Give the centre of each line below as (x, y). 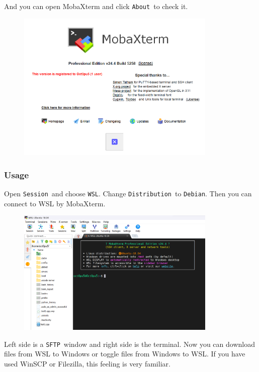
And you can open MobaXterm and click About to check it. (96, 6)
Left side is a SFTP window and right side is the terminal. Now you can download (129, 344)
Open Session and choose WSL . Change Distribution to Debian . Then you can (128, 194)
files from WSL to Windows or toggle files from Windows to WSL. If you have (125, 354)
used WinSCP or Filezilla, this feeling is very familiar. (87, 363)
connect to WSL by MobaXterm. (55, 203)
